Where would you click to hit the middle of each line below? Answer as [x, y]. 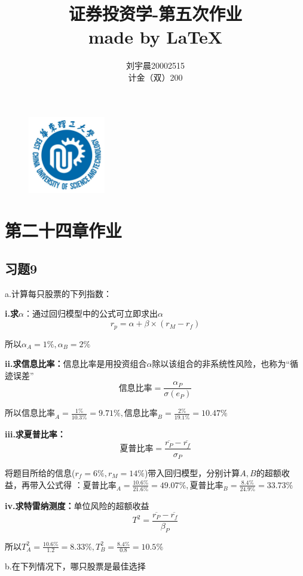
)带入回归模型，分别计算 [192, 472]
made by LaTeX [155, 37]
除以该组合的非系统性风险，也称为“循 [225, 364]
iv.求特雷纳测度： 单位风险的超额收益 [77, 505]
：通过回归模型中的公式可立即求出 [91, 313]
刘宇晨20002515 [155, 65]
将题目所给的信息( [40, 472]
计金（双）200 [155, 77]
